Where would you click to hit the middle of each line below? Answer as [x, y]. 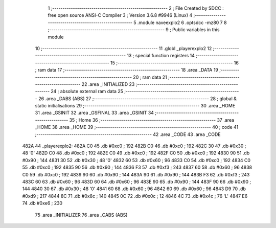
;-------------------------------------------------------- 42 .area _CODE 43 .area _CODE [128, 134]
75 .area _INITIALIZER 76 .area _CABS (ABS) [81, 215]
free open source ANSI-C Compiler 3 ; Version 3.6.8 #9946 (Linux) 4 [120, 15]
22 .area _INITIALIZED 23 [108, 84]
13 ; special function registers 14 [161, 56]
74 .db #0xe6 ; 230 [42, 203]
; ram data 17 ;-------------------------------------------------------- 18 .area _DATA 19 [126, 70]
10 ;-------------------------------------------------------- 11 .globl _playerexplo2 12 [123, 48]
